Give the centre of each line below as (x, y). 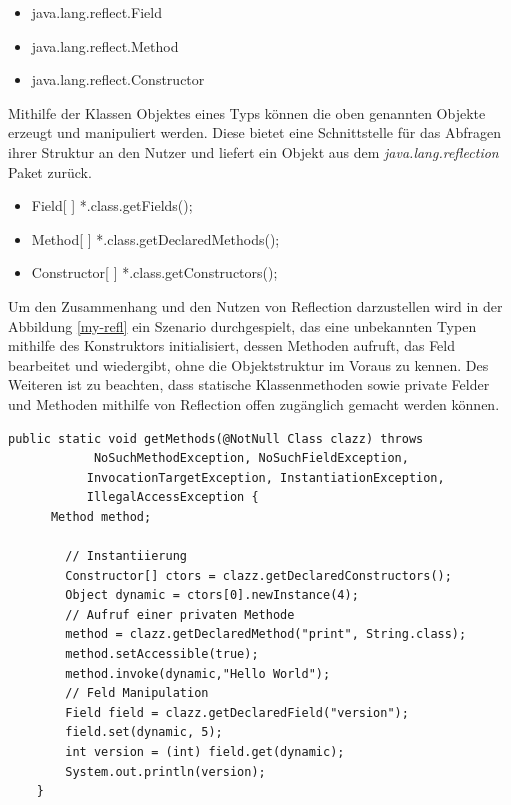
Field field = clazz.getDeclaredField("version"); (237, 712)
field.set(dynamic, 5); (144, 732)
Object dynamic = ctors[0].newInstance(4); (212, 595)
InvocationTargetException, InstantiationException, (265, 477)
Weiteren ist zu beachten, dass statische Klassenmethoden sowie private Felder (249, 384)
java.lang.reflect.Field (96, 12)
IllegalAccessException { (172, 497)
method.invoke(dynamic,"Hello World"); (198, 673)
